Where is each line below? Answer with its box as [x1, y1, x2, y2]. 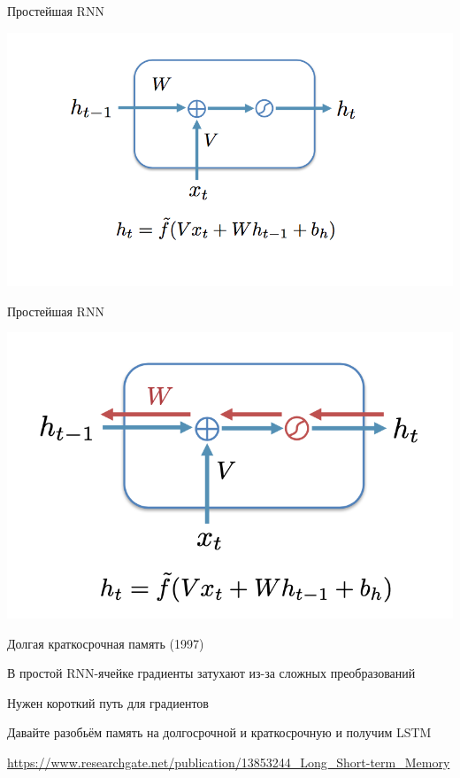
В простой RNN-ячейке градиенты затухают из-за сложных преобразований [7, 664, 416, 682]
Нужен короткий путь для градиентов [7, 693, 209, 712]
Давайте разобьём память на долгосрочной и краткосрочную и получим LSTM [7, 723, 432, 742]
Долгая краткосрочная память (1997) [7, 634, 204, 652]
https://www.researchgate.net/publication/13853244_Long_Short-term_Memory [7, 753, 450, 772]
